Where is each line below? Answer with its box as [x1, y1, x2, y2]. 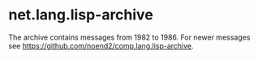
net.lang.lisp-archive [8, 6, 154, 24]
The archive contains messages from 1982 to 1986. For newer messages [8, 32, 251, 42]
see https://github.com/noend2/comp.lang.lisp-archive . [8, 40, 194, 50]
